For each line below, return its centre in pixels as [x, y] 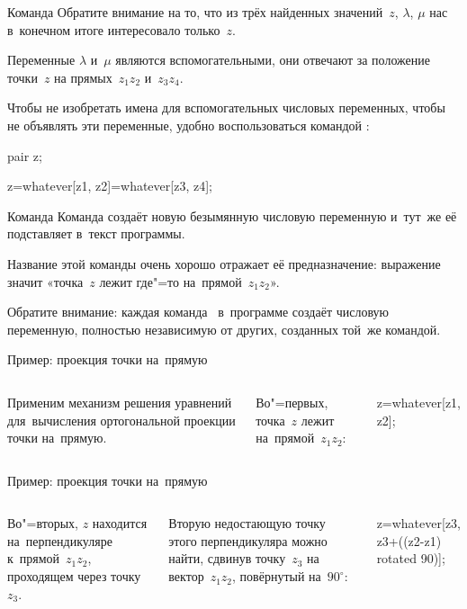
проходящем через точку [74, 576]
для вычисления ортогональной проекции [121, 420]
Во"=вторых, [43, 523]
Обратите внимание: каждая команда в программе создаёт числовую [198, 312]
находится [120, 523]
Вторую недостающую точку [247, 523]
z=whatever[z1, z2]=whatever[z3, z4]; [110, 186]
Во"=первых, [292, 402]
